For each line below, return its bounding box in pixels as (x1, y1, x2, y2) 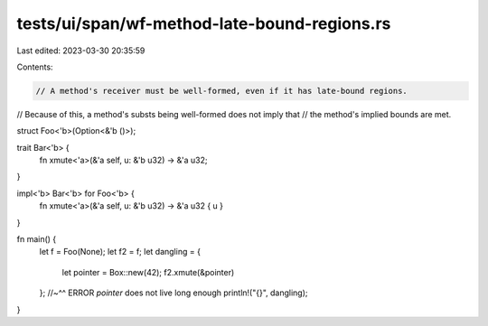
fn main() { (16, 234, 57, 245)
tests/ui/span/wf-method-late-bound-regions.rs (16, 14, 391, 33)
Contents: (16, 61, 53, 72)
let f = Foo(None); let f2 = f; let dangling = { (39, 247, 201, 257)
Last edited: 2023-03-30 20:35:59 (16, 45, 145, 56)
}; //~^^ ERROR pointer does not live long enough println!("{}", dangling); (39, 287, 308, 298)
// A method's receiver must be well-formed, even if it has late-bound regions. (35, 86, 408, 96)
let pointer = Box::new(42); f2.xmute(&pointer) (61, 266, 235, 277)
